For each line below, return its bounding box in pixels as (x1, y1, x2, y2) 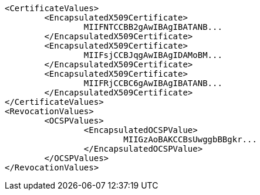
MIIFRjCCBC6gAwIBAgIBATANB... (83, 78, 222, 88)
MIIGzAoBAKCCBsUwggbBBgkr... (123, 135, 257, 144)
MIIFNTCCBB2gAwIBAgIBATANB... (83, 22, 222, 32)
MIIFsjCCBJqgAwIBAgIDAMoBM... (83, 50, 222, 60)
